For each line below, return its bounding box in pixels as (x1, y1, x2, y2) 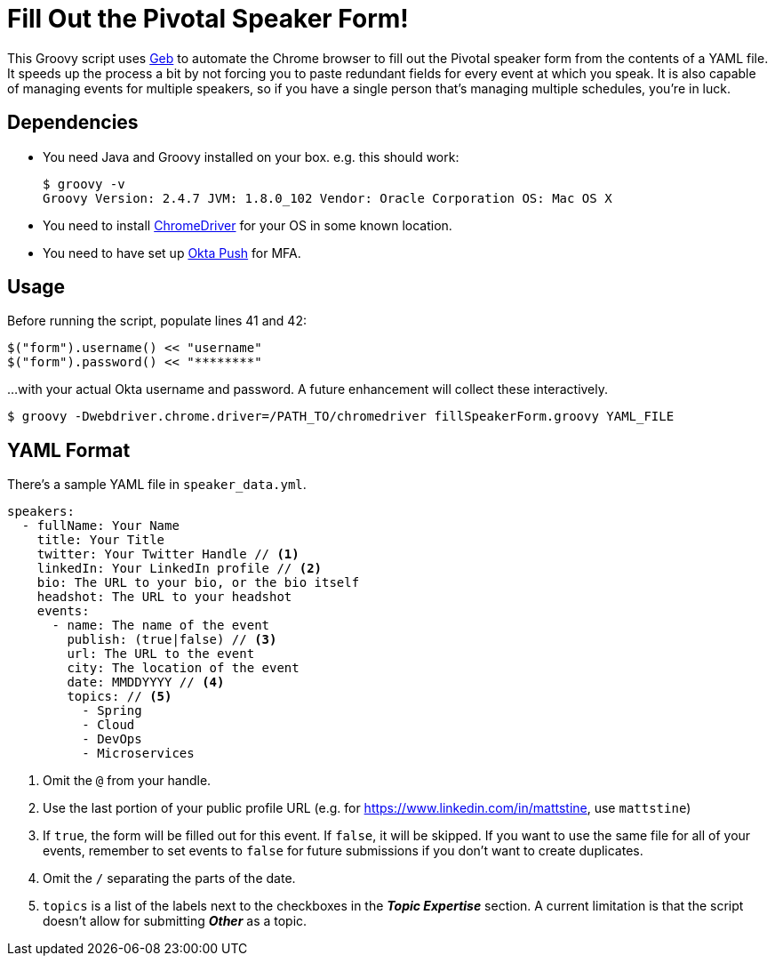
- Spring (82, 703, 142, 718)
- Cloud (82, 718, 135, 733)
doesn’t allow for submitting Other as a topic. (43, 913, 308, 929)
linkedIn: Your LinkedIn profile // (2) (36, 561, 323, 576)
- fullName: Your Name (21, 518, 180, 534)
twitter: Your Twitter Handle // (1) (36, 547, 300, 562)
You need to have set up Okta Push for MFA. (43, 245, 301, 261)
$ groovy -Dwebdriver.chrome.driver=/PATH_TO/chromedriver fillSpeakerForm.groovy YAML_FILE (7, 409, 675, 424)
